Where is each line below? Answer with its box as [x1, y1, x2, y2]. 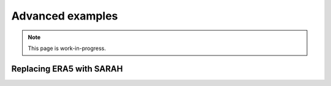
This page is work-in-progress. [28, 45, 107, 52]
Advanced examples [11, 9, 118, 23]
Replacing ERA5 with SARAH [11, 63, 123, 74]
